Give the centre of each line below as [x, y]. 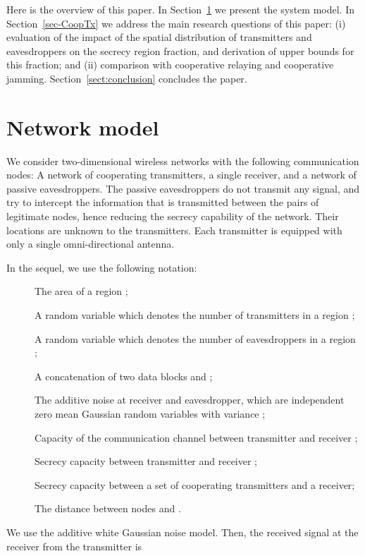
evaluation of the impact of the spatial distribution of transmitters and [159, 37]
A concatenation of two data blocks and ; [124, 376]
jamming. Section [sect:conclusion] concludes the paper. [127, 78]
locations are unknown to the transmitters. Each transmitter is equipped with [174, 230]
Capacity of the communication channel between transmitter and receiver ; [196, 437]
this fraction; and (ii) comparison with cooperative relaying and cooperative [170, 65]
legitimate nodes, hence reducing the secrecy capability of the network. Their [173, 216]
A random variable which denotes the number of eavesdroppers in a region [195, 338]
